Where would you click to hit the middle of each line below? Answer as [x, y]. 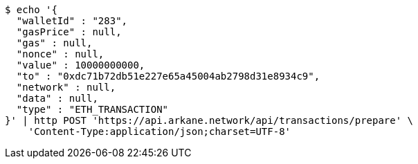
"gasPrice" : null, [69, 32]
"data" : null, [57, 98]
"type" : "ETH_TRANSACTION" [92, 109]
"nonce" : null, [60, 54]
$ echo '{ [31, 10]
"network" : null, [66, 87]
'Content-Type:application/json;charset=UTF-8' [160, 131]
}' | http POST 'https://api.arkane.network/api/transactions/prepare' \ [209, 120]
